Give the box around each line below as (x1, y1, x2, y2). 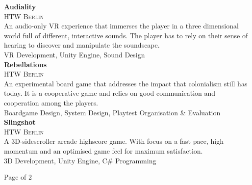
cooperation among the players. (4, 97, 98, 107)
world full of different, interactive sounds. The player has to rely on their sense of (4, 30, 248, 40)
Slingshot (4, 117, 36, 127)
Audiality (4, 1, 36, 11)
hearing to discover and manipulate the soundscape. (4, 40, 160, 50)
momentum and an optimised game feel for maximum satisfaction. (4, 145, 203, 156)
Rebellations (4, 59, 47, 69)
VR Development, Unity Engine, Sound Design (4, 49, 145, 59)
